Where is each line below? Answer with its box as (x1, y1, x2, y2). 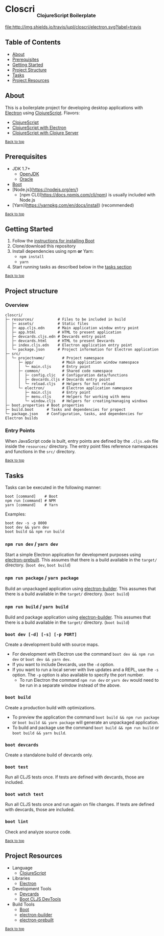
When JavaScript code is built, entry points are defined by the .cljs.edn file (5, 438, 159, 444)
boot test (5, 764, 28, 770)
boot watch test (5, 792, 44, 797)
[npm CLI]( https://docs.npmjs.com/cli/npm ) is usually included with (19, 191, 156, 197)
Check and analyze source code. (5, 829, 72, 835)
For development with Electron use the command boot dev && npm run (12, 651, 155, 657)
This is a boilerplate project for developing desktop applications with (5, 105, 143, 110)
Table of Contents (5, 38, 61, 47)
